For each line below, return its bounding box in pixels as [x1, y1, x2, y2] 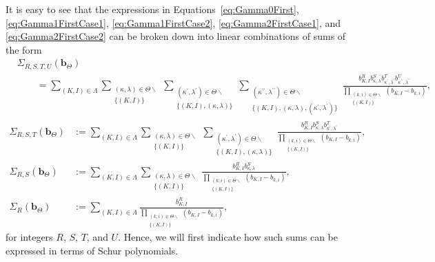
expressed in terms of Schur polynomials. [6, 243, 179, 257]
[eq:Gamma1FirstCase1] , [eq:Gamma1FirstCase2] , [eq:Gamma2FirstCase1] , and [6, 15, 341, 30]
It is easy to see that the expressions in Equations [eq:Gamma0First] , [6, 2, 299, 16]
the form [6, 42, 42, 56]
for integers [6, 230, 53, 244]
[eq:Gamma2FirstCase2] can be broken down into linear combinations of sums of [6, 29, 346, 43]
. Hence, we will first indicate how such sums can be [118, 230, 338, 244]
